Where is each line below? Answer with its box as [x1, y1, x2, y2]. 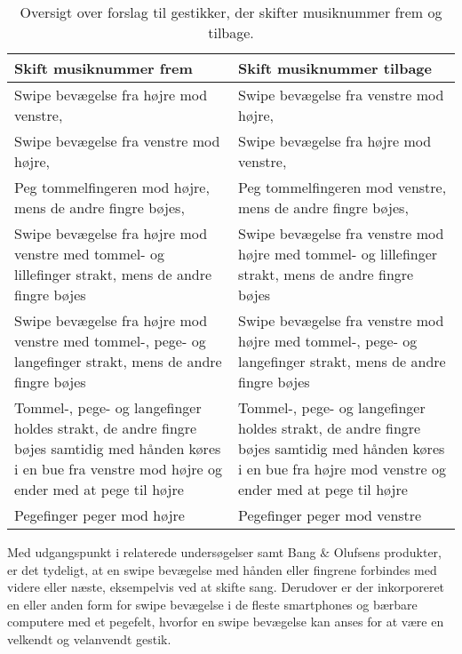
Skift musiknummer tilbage [238, 58, 432, 78]
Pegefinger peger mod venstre [238, 505, 422, 525]
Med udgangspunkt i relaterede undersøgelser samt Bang [7, 543, 316, 561]
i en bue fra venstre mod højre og [14, 459, 223, 479]
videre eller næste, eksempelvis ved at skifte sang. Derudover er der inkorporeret [7, 578, 445, 596]
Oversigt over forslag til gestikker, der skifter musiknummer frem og [20, 2, 442, 22]
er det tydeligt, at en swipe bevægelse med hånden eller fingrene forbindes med [7, 560, 437, 578]
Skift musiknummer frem [14, 58, 193, 78]
